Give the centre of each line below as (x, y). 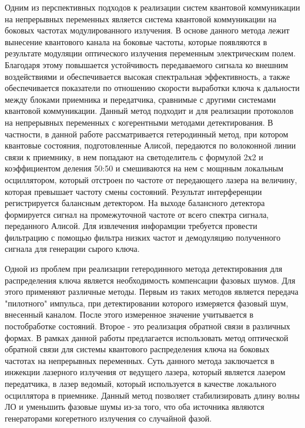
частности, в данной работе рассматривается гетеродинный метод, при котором (147, 134)
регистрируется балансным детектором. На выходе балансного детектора (135, 203)
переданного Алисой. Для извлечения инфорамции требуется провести (131, 226)
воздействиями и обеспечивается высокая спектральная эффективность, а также (148, 76)
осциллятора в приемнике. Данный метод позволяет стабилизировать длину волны (152, 395)
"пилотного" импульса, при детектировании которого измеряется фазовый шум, (147, 303)
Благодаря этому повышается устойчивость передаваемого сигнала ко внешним (147, 64)
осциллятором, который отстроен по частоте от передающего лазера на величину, (151, 179)
